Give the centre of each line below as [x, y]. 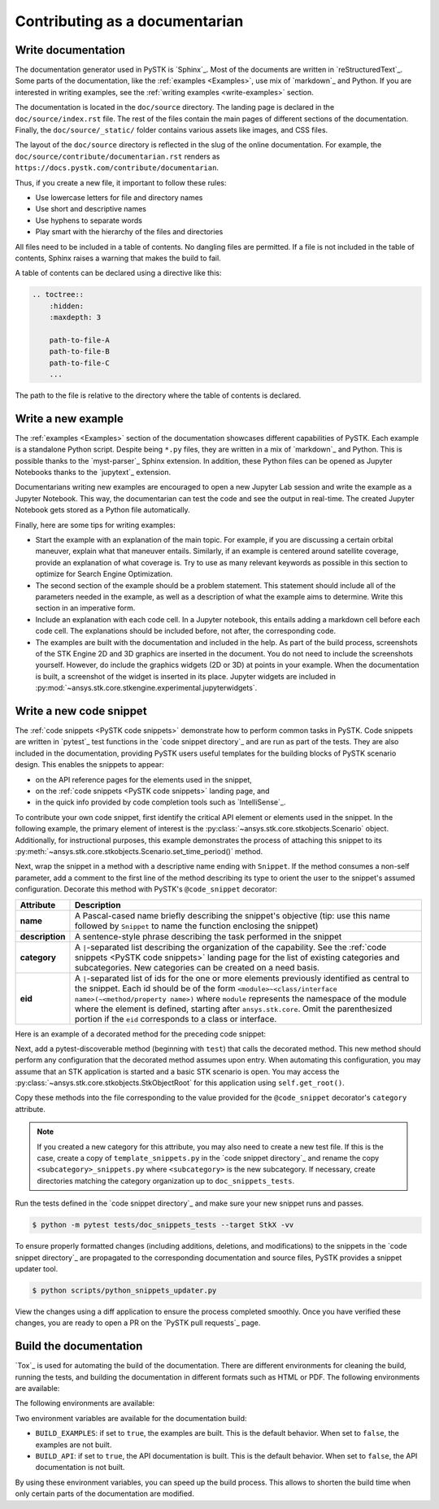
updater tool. [37, 1268]
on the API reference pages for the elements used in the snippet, [143, 779]
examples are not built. [74, 1445]
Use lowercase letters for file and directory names [119, 197]
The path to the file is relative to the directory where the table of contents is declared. [158, 395]
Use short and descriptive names [91, 209]
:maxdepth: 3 [75, 318]
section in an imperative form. [85, 608]
